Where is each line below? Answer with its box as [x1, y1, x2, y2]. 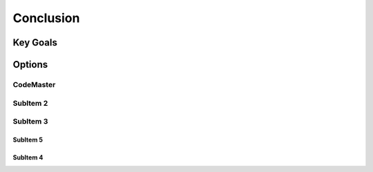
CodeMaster [12, 79, 56, 89]
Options [12, 59, 48, 70]
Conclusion [12, 10, 80, 26]
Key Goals [12, 37, 58, 48]
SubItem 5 [12, 135, 43, 144]
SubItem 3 [12, 117, 48, 126]
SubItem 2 [12, 98, 48, 108]
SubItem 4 [12, 153, 44, 162]
